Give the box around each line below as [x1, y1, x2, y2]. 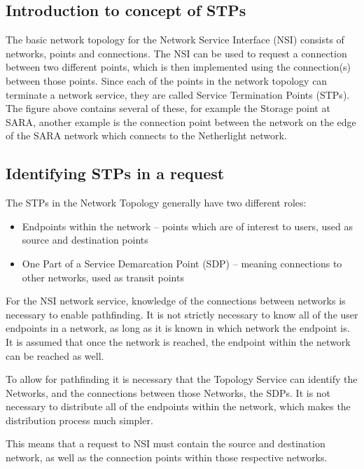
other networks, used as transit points [22, 269, 184, 284]
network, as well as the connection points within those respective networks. [6, 450, 328, 465]
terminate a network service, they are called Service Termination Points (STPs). [6, 87, 350, 101]
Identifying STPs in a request [6, 162, 225, 184]
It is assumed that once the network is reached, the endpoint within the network [6, 334, 351, 349]
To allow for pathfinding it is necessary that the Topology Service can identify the [6, 372, 358, 386]
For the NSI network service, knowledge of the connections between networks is [6, 293, 346, 308]
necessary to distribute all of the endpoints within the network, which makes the [6, 399, 351, 414]
